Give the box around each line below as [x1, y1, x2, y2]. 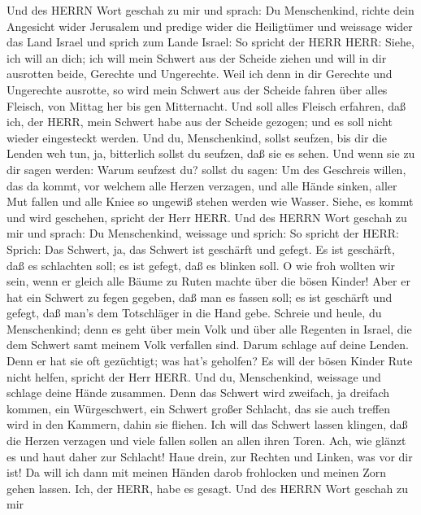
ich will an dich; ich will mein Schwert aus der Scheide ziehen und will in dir [7, 49, 387, 66]
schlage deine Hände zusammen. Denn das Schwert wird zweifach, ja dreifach [7, 384, 390, 401]
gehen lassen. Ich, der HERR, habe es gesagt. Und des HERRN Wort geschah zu [7, 479, 408, 496]
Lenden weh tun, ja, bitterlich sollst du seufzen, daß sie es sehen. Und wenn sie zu [7, 145, 415, 162]
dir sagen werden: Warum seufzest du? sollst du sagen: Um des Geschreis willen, [7, 160, 406, 177]
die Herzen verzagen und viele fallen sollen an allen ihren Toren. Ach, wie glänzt [7, 432, 406, 449]
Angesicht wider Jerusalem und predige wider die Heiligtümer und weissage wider [7, 17, 413, 34]
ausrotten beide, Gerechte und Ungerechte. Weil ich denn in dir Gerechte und [7, 65, 393, 82]
